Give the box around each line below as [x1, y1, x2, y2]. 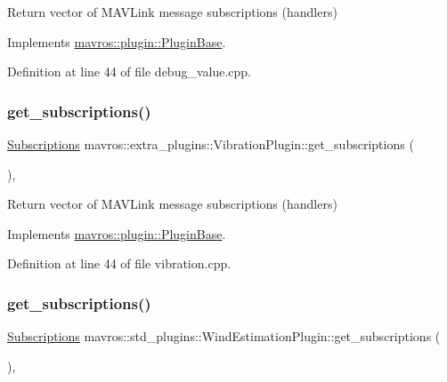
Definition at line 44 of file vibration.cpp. [7, 254, 232, 273]
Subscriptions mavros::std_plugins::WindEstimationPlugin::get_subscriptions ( [7, 327, 441, 346]
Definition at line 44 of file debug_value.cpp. [7, 62, 252, 81]
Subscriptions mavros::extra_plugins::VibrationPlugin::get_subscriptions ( [7, 135, 414, 153]
